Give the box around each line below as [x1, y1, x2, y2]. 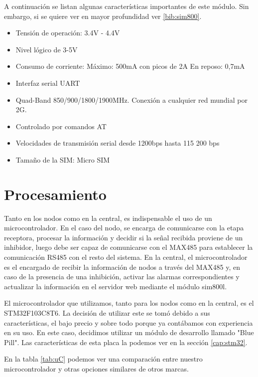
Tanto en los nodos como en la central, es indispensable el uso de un [4, 212, 212, 223]
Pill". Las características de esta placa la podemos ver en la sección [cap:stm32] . [4, 337, 248, 347]
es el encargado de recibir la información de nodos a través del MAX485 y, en [4, 261, 241, 272]
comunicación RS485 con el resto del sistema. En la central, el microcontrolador [4, 252, 248, 262]
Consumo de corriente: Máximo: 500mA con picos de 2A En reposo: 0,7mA [15, 61, 245, 71]
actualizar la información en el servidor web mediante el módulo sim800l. [4, 281, 227, 291]
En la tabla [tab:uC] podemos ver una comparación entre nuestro [4, 354, 203, 364]
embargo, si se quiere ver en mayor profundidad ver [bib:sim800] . [4, 10, 202, 21]
